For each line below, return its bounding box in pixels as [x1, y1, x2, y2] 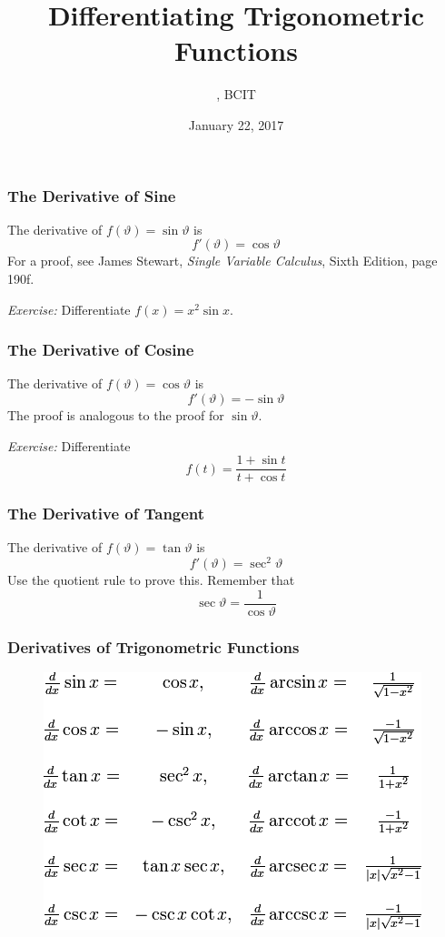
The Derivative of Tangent [7, 502, 205, 525]
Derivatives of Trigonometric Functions [7, 635, 300, 658]
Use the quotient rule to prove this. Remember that [7, 570, 295, 589]
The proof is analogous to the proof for [7, 405, 224, 424]
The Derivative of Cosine [7, 338, 194, 361]
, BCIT [216, 85, 256, 104]
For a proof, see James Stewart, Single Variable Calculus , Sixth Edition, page [7, 251, 438, 270]
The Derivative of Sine [7, 184, 176, 207]
